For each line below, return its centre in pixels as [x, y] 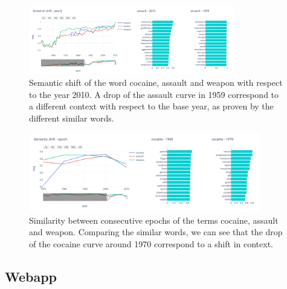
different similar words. [72, 118]
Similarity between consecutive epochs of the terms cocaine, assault [154, 220]
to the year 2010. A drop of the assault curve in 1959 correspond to [154, 94]
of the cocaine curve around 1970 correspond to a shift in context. [151, 243]
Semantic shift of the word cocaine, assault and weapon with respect [156, 83]
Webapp [31, 276]
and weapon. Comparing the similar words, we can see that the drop [156, 232]
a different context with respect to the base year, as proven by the [151, 106]
